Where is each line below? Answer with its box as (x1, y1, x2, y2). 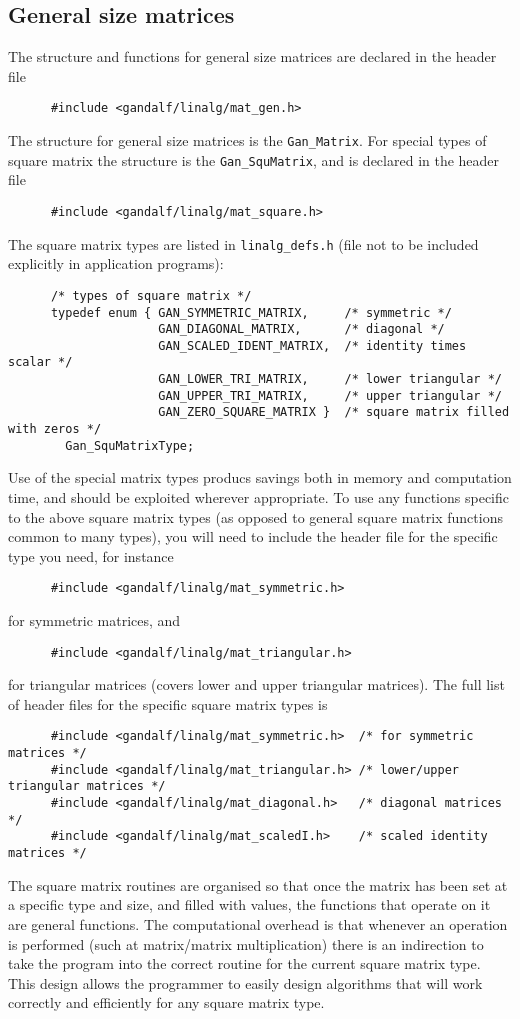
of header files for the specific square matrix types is (8, 693, 328, 714)
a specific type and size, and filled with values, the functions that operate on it (8, 894, 491, 915)
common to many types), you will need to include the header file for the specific (8, 526, 498, 547)
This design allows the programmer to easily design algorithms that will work (8, 972, 483, 993)
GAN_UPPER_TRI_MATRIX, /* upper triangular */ (158, 388, 502, 403)
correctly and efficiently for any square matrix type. (8, 992, 325, 1013)
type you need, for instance (8, 545, 174, 566)
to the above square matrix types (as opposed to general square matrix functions (8, 506, 503, 527)
